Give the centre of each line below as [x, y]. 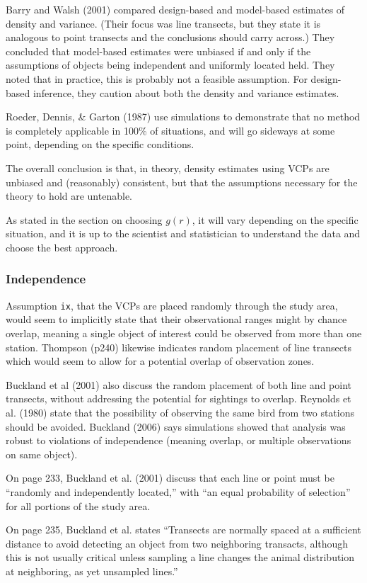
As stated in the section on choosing [84, 219]
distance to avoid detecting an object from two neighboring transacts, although [177, 543]
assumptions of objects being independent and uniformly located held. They [170, 65]
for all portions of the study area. [78, 505]
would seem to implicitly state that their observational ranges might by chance [176, 319]
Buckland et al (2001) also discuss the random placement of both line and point [179, 384]
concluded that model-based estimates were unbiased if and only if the [158, 51]
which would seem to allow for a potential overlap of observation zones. [160, 361]
